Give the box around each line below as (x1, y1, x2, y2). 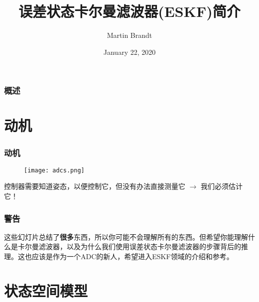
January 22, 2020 (103, 46, 156, 57)
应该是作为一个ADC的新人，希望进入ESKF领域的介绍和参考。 (31, 251, 234, 262)
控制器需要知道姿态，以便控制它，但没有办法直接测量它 (4, 181, 185, 191)
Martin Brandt (107, 30, 152, 40)
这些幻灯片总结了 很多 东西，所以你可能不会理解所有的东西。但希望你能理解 (4, 231, 248, 242)
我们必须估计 (201, 181, 243, 191)
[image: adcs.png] (24, 166, 85, 174)
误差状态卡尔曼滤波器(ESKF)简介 (18, 1, 241, 21)
